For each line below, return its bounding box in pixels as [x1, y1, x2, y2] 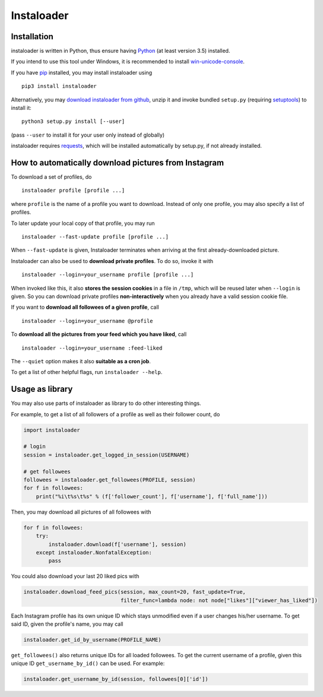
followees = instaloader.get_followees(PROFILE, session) [23, 476, 196, 483]
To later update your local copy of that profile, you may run [11, 220, 155, 227]
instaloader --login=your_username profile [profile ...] [21, 271, 194, 278]
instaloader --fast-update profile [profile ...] [21, 233, 169, 240]
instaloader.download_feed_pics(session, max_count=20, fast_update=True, [23, 588, 246, 595]
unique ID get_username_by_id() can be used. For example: [11, 660, 165, 667]
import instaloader [23, 426, 80, 433]
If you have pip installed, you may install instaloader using [11, 69, 153, 76]
